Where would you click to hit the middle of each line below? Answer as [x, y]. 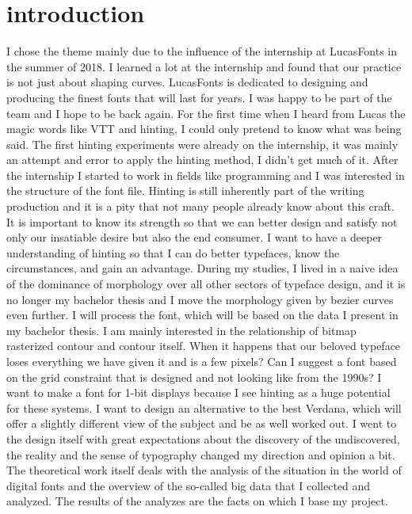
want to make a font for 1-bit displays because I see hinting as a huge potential [198, 392]
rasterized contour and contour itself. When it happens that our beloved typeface [204, 346]
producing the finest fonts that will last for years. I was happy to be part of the [199, 97]
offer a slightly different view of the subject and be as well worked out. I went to [202, 423]
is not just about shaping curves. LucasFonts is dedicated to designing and [187, 82]
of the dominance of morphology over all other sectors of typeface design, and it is [206, 284]
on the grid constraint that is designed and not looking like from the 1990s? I [194, 377]
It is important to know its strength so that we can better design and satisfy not [202, 221]
